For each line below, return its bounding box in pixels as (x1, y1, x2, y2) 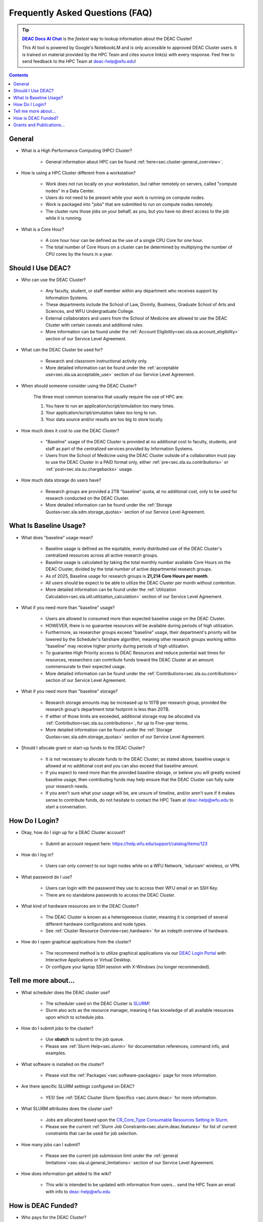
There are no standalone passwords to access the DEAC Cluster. (45, 892, 175, 898)
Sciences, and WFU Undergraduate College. (45, 308, 135, 314)
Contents (9, 72, 29, 78)
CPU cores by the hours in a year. (45, 251, 113, 257)
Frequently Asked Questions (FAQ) (9, 7, 152, 18)
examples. (45, 1050, 67, 1056)
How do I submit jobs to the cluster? (21, 1026, 94, 1031)
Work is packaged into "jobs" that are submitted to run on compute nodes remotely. (45, 201, 214, 207)
